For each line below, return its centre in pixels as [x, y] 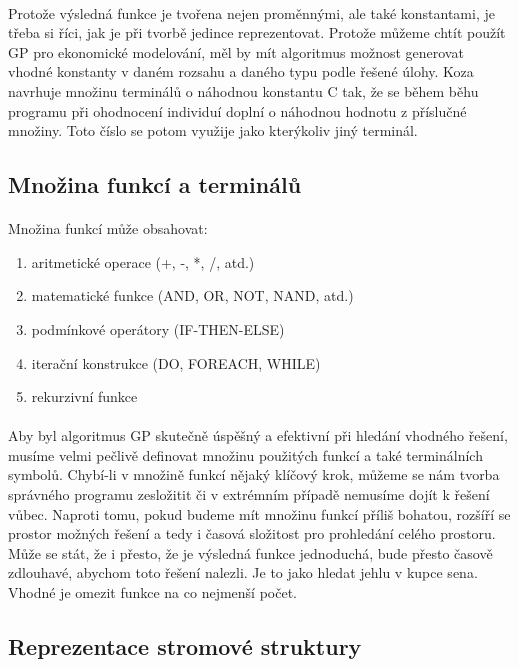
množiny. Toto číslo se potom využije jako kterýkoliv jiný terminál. [213, 130]
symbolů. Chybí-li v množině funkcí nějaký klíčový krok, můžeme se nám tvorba [254, 474]
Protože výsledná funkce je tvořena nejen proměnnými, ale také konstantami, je [251, 12]
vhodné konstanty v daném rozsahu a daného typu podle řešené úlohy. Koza [241, 71]
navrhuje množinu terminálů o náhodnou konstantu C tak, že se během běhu [243, 90]
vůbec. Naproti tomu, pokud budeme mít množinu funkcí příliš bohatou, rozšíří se [259, 513]
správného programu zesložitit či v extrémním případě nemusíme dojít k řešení [249, 494]
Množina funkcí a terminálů [155, 184]
